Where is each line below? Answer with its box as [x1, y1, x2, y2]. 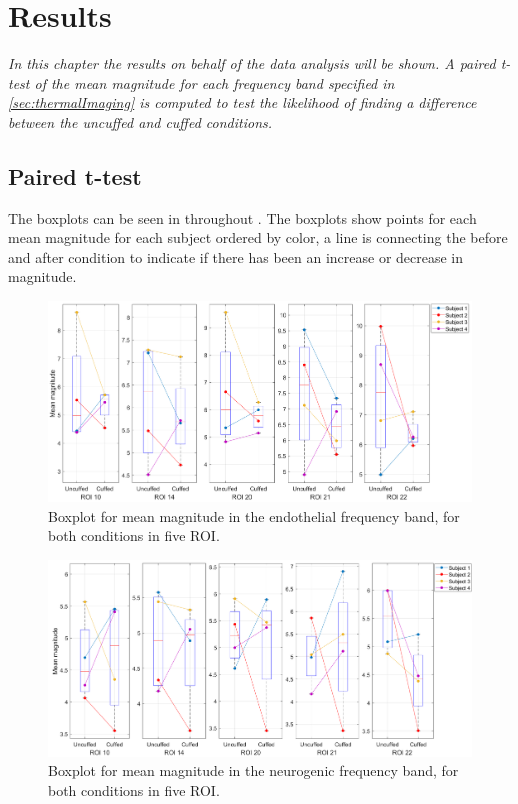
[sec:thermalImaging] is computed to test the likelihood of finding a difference [8, 92, 477, 113]
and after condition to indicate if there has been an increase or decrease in [8, 246, 464, 267]
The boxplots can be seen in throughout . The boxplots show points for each [8, 207, 477, 228]
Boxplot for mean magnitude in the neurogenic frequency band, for [48, 760, 459, 781]
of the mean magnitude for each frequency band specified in [34, 72, 395, 93]
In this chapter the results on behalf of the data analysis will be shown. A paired [8, 53, 496, 74]
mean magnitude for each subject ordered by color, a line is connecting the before [8, 227, 508, 248]
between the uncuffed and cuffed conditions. [8, 111, 273, 132]
